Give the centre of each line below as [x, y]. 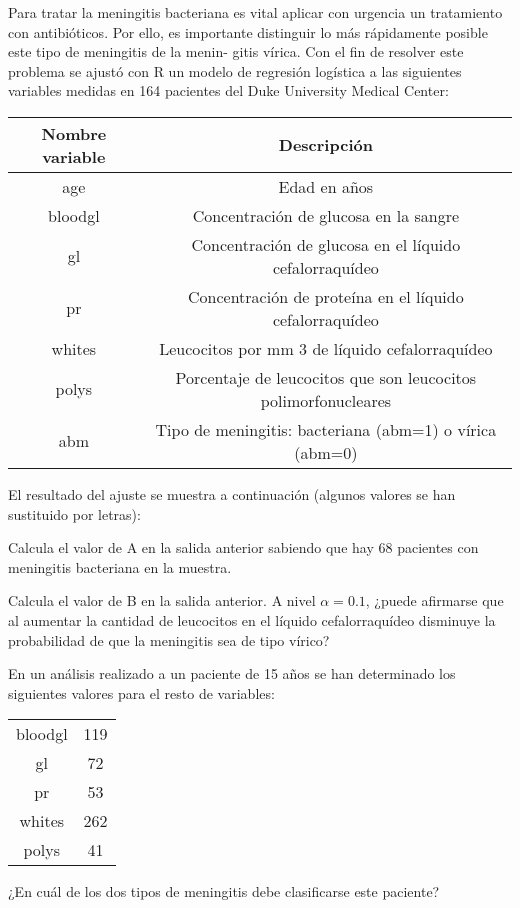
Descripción [325, 145]
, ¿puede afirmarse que [434, 600]
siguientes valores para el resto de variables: [141, 692]
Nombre [74, 133]
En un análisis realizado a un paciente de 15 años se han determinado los [232, 673]
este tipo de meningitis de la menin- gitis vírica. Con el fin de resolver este [236, 51]
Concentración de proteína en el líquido [326, 296]
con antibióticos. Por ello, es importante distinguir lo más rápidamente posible [248, 31]
